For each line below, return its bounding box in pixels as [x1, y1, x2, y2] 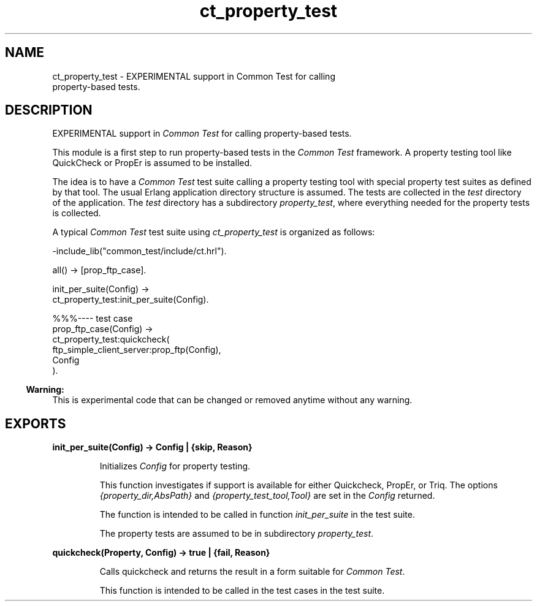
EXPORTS [5, 415, 66, 431]
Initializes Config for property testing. [99, 461, 251, 472]
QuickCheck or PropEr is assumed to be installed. [52, 157, 253, 169]
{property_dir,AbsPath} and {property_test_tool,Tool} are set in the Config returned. [99, 490, 435, 501]
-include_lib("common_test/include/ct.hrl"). [52, 246, 227, 257]
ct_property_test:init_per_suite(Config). [52, 294, 209, 305]
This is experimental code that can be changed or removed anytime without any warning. [52, 395, 413, 406]
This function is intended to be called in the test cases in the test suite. [99, 585, 385, 596]
